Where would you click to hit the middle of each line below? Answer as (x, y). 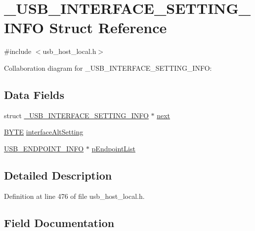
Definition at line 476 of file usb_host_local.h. (74, 196)
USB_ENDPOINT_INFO (44, 148)
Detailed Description (58, 175)
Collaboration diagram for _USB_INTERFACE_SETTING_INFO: (108, 68)
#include (18, 51)
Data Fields (34, 94)
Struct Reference (108, 27)
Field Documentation (59, 222)
